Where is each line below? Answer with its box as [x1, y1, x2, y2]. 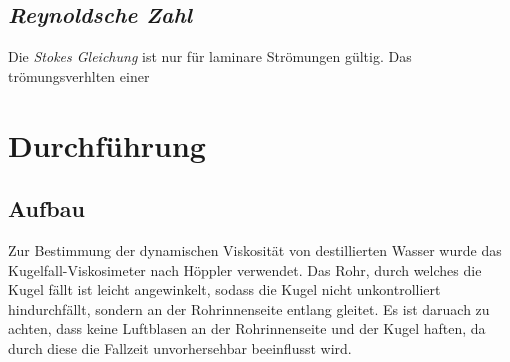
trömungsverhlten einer [8, 65, 150, 86]
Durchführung [8, 124, 206, 165]
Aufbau [8, 193, 85, 224]
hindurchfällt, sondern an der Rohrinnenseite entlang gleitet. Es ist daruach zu [8, 298, 490, 319]
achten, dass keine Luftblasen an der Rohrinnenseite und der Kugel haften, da [8, 318, 486, 339]
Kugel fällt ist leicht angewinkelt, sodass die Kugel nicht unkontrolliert [8, 279, 441, 300]
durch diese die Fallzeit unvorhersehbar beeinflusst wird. [8, 337, 352, 358]
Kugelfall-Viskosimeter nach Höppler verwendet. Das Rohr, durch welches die [8, 259, 482, 280]
